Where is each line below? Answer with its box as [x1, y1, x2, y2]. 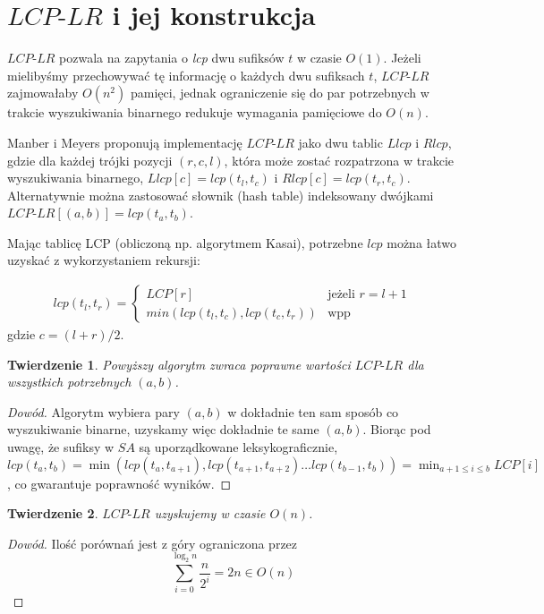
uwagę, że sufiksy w [7, 438, 115, 456]
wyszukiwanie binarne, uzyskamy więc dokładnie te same [7, 420, 319, 439]
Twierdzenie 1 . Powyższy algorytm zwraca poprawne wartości [7, 354, 351, 373]
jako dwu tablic [298, 132, 383, 151]
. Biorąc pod [362, 420, 431, 439]
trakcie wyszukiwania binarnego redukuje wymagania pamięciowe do [7, 103, 382, 122]
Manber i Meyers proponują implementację [7, 132, 242, 151]
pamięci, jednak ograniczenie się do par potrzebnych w [130, 83, 429, 102]
